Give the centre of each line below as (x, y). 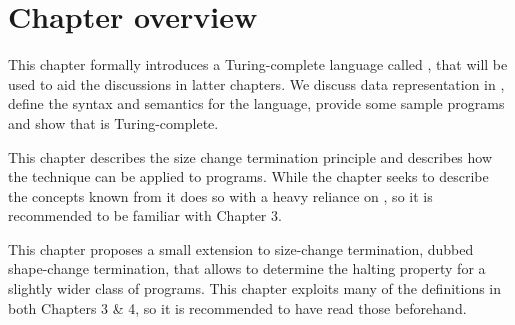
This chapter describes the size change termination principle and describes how (250, 156)
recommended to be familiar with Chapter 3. (145, 215)
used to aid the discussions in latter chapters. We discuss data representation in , (256, 83)
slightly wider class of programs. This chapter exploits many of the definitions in (255, 288)
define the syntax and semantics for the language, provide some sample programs (256, 103)
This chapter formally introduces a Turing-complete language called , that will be (258, 64)
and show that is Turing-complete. (113, 122)
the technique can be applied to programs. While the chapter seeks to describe (248, 176)
